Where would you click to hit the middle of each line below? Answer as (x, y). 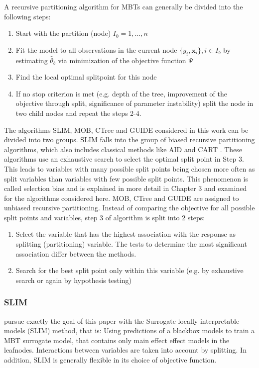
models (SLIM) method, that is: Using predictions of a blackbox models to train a (129, 330)
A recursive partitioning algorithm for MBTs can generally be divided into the (124, 6)
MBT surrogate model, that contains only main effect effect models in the (117, 340)
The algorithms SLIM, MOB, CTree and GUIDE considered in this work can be (126, 130)
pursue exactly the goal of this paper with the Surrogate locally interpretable (122, 321)
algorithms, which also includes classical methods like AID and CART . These (123, 149)
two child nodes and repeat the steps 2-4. (78, 113)
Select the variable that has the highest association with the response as (126, 234)
